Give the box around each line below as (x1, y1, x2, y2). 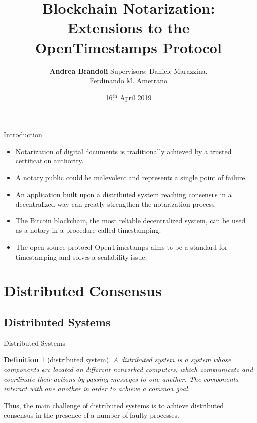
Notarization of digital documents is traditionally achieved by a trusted (15, 146, 232, 156)
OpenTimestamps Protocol (35, 37, 222, 57)
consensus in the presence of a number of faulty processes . (4, 410, 179, 420)
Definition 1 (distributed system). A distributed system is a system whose (4, 354, 231, 365)
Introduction (4, 129, 42, 140)
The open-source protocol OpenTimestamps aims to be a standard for (15, 242, 228, 252)
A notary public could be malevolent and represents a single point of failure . (15, 172, 247, 183)
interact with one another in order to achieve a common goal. (4, 383, 190, 394)
